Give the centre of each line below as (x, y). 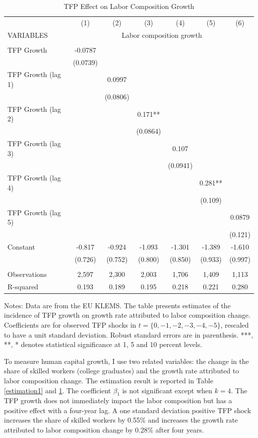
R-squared (23, 286)
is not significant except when (167, 390)
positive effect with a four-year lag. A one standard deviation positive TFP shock (128, 410)
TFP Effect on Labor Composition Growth (129, 6)
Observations (27, 274)
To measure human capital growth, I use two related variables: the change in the (127, 361)
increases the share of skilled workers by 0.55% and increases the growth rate (121, 420)
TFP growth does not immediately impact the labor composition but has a (118, 400)
